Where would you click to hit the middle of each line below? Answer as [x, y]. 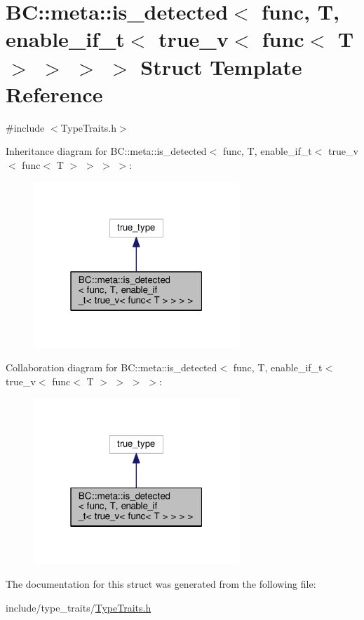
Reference [54, 94]
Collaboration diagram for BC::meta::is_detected [112, 367]
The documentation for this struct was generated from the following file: [161, 584]
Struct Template [221, 66]
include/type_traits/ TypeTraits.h [79, 607]
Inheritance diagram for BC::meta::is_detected [106, 151]
